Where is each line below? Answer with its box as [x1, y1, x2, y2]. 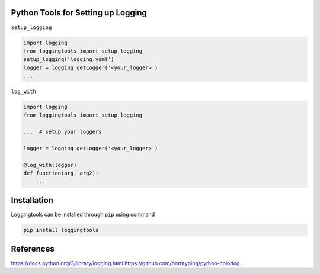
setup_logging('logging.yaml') [23, 56, 115, 63]
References [11, 244, 55, 254]
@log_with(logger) [23, 162, 77, 168]
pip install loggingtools [23, 227, 99, 234]
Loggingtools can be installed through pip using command [11, 211, 155, 218]
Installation [11, 195, 53, 205]
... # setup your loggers [23, 128, 102, 136]
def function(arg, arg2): [23, 170, 99, 177]
